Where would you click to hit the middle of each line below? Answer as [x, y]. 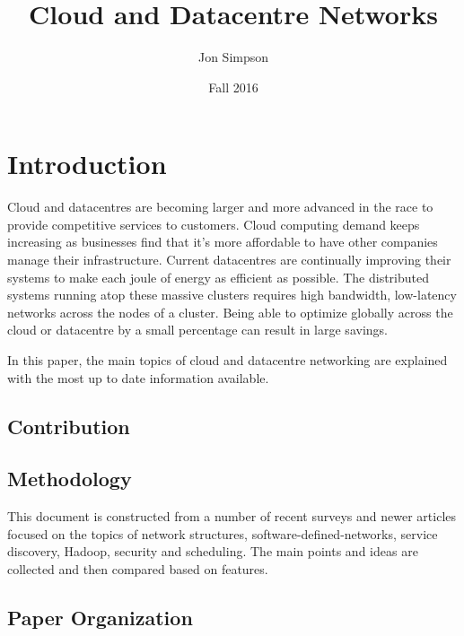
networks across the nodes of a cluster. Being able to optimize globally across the [230, 312]
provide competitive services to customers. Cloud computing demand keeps [214, 224]
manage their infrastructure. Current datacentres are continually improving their [229, 260]
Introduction [87, 164]
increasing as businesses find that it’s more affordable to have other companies [223, 242]
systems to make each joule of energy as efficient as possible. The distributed [219, 277]
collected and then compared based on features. [138, 568]
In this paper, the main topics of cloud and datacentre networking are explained [228, 360]
